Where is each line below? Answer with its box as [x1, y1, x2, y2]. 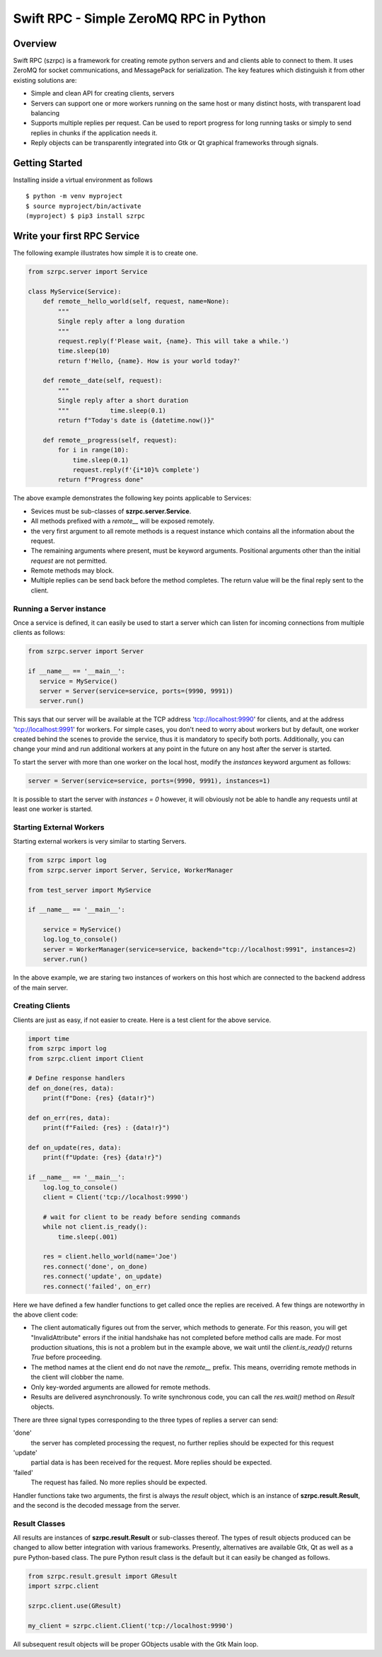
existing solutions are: [13, 76, 77, 84]
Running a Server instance [13, 604, 106, 614]
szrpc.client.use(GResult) [28, 1602, 122, 1610]
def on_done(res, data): [28, 1084, 115, 1092]
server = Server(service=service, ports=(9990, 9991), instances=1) [28, 776, 271, 785]
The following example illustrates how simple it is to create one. [13, 248, 198, 258]
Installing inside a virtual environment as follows [13, 176, 154, 184]
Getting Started [13, 157, 83, 169]
